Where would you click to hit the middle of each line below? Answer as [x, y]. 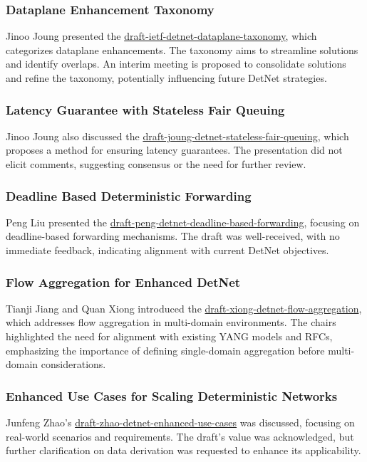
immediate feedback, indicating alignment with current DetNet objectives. [167, 250]
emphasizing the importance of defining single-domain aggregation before [165, 350]
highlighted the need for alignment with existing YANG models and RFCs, [169, 336]
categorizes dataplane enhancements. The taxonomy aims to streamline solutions [182, 49]
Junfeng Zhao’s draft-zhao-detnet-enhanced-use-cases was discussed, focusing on [180, 422]
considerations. [73, 364]
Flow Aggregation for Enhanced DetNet [123, 282]
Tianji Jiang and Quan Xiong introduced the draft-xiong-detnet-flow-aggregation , [184, 308]
